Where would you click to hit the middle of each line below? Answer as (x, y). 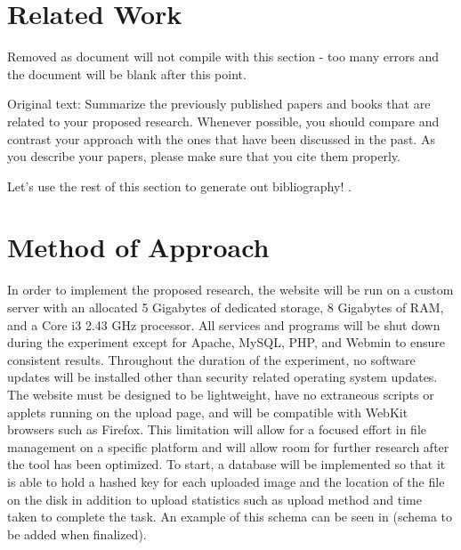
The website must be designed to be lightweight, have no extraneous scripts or (221, 394)
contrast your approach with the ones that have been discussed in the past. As (221, 138)
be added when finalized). (77, 534)
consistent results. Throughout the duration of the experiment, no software (211, 359)
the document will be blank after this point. (127, 73)
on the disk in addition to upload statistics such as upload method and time (214, 499)
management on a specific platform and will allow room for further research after (228, 446)
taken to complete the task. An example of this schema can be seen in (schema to (230, 517)
